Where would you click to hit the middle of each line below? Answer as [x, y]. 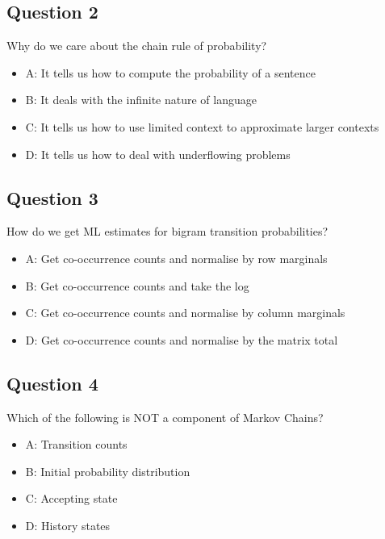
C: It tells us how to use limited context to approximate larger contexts [202, 126]
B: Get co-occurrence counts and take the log [137, 285]
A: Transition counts [76, 444]
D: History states [68, 525]
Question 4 [52, 383]
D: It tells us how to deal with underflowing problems [158, 154]
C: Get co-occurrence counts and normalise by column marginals [185, 313]
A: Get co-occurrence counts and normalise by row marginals [176, 258]
